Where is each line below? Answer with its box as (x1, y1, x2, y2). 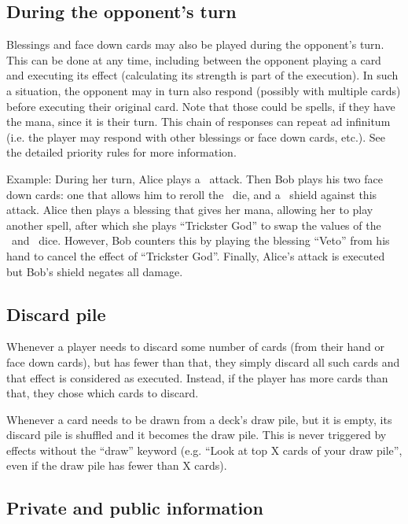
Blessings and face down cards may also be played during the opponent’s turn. (6, 36, 384, 53)
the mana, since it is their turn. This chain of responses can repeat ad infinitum (6, 113, 391, 130)
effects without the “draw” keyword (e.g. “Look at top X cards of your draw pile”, (6, 441, 402, 458)
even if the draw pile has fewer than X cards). (6, 457, 227, 474)
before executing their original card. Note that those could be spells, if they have (6, 98, 395, 114)
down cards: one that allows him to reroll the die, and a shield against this (6, 186, 377, 202)
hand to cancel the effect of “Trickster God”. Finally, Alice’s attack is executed (6, 247, 385, 264)
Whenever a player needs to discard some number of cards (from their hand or (6, 338, 384, 355)
